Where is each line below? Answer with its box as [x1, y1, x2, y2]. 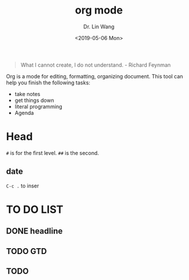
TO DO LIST [6, 203, 64, 216]
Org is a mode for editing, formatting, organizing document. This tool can [6, 73, 184, 80]
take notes [14, 90, 41, 97]
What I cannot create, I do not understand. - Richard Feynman [20, 61, 171, 68]
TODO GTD [6, 246, 47, 256]
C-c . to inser [6, 182, 39, 189]
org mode [75, 4, 123, 17]
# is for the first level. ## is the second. [6, 149, 100, 156]
